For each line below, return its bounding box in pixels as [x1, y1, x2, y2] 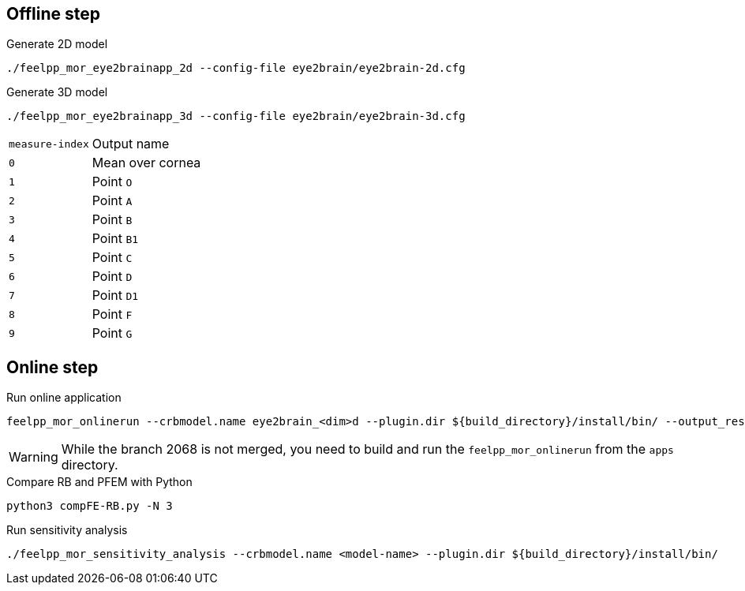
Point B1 [92, 230, 139, 247]
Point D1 [92, 287, 139, 304]
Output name [92, 136, 170, 152]
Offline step [6, 4, 100, 24]
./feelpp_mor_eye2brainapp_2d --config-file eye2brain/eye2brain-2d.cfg [6, 62, 466, 75]
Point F [92, 306, 133, 323]
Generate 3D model [6, 85, 108, 99]
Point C [92, 249, 133, 266]
